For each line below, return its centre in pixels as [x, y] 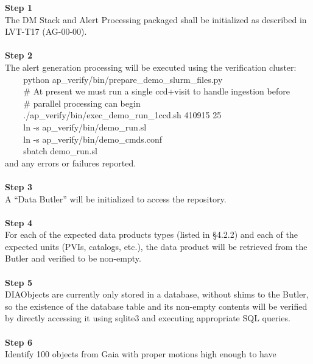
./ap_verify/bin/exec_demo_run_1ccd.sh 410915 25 [122, 115]
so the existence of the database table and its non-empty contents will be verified [156, 306]
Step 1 [19, 7]
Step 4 [19, 222]
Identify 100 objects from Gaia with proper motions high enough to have [141, 354]
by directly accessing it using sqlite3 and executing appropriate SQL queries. [148, 318]
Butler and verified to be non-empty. [73, 258]
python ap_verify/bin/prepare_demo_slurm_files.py [123, 79]
